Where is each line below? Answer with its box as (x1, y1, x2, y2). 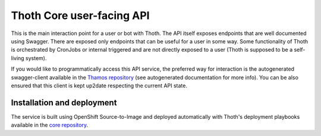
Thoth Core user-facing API (11, 9, 150, 22)
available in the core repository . (11, 122, 89, 129)
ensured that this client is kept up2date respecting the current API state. (11, 82, 187, 89)
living (11, 54, 24, 62)
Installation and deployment (11, 97, 117, 107)
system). (25, 54, 47, 62)
